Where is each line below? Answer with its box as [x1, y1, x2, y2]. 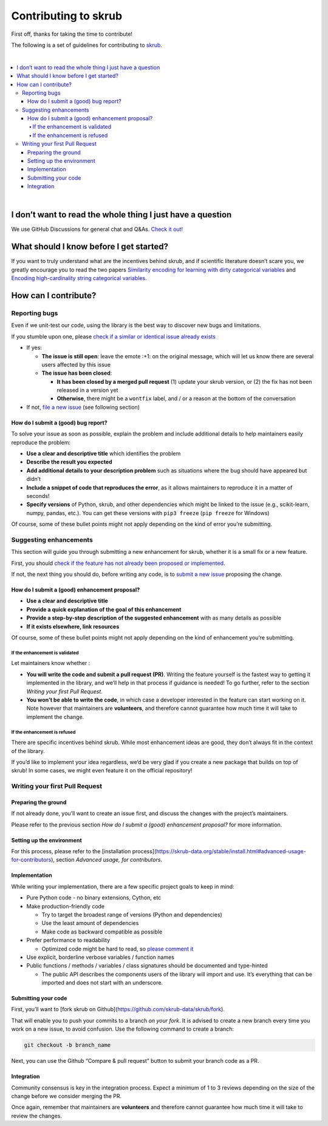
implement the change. [26, 713, 84, 720]
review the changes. [11, 1112, 63, 1119]
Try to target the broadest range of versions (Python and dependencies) [41, 911, 223, 918]
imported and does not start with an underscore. [41, 979, 163, 986]
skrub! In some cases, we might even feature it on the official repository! [11, 767, 193, 774]
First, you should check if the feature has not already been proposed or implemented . [11, 559, 225, 567]
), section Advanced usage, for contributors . [50, 856, 163, 864]
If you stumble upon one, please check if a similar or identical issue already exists [11, 333, 216, 340]
